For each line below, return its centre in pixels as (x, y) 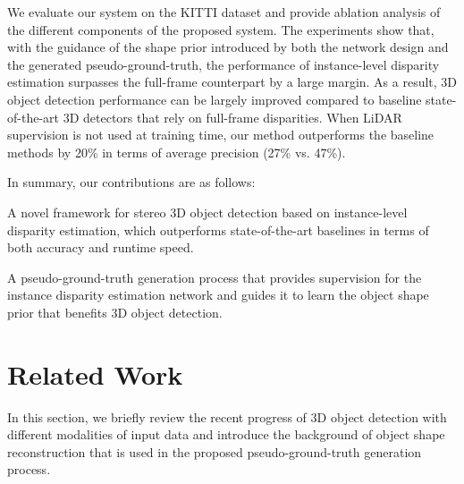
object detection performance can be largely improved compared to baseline (215, 99)
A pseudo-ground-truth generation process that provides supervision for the (215, 277)
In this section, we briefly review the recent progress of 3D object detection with (227, 416)
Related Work (95, 374)
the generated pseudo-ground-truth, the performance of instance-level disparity (224, 64)
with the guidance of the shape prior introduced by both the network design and (228, 47)
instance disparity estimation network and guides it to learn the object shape (218, 295)
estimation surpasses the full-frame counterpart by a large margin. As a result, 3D (232, 82)
